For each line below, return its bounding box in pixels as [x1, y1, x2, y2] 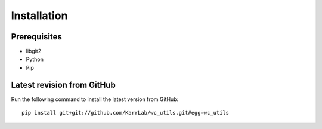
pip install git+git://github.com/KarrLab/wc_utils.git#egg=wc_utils [21, 109, 230, 116]
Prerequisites [11, 32, 62, 42]
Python [26, 56, 44, 63]
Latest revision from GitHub [11, 79, 116, 90]
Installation [11, 9, 68, 22]
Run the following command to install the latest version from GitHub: [11, 96, 179, 103]
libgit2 [26, 48, 42, 55]
